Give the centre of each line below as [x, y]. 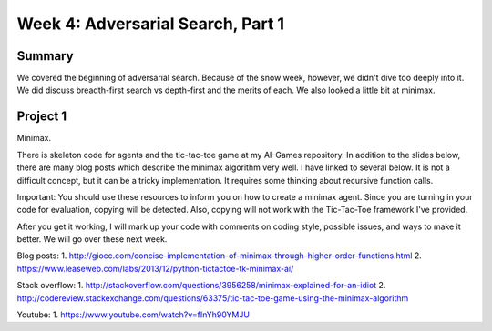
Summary [45, 56]
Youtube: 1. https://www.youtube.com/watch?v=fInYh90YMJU [133, 315]
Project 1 [42, 117]
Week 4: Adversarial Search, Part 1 [151, 24]
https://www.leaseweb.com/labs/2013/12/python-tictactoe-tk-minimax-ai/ [155, 268]
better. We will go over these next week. [92, 239]
